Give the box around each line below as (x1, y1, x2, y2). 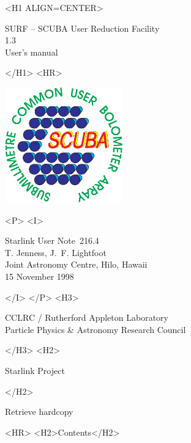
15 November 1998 (5, 270, 74, 283)
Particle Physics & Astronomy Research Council (5, 323, 186, 335)
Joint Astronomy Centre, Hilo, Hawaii (5, 258, 148, 271)
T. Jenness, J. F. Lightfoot (5, 246, 107, 258)
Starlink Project (5, 364, 65, 376)
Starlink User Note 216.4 (5, 234, 99, 247)
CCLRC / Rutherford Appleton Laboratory (5, 311, 168, 324)
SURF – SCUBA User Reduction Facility (5, 21, 160, 34)
